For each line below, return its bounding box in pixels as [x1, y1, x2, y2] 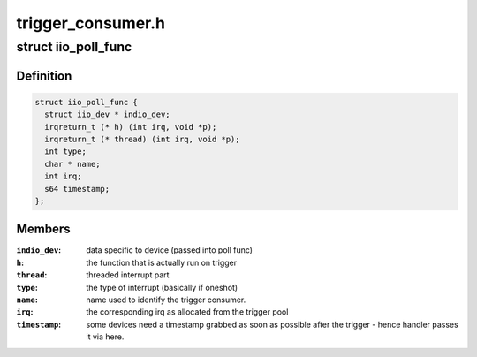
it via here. [86, 331, 125, 342]
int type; [44, 147, 87, 156]
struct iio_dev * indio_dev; [44, 110, 171, 119]
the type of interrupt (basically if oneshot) [86, 282, 238, 292]
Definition [16, 68, 72, 83]
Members [16, 222, 71, 237]
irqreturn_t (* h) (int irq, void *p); [44, 122, 217, 132]
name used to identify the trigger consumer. [86, 294, 246, 305]
